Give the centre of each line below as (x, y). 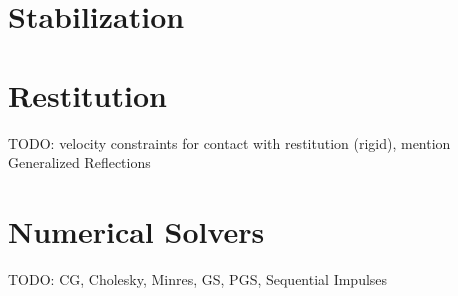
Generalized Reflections (79, 162)
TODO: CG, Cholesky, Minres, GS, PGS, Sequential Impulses (198, 278)
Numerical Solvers (136, 230)
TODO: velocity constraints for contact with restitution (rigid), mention (229, 142)
